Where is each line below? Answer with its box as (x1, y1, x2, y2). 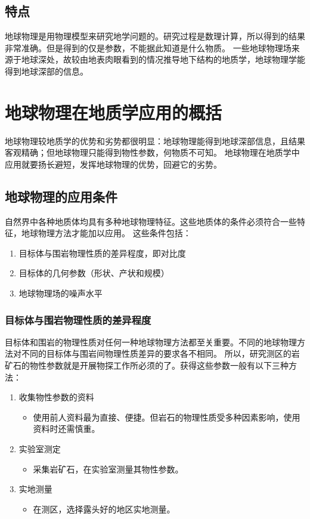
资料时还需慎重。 (33, 422, 100, 435)
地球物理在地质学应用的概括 (5, 100, 222, 124)
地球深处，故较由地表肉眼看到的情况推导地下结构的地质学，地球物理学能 (21, 53, 305, 66)
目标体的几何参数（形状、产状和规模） (18, 267, 169, 279)
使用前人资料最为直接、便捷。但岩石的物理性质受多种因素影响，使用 (33, 410, 300, 423)
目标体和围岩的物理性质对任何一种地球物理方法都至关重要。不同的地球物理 (5, 335, 297, 348)
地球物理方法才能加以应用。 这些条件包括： (21, 227, 191, 239)
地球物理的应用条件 (5, 187, 117, 205)
